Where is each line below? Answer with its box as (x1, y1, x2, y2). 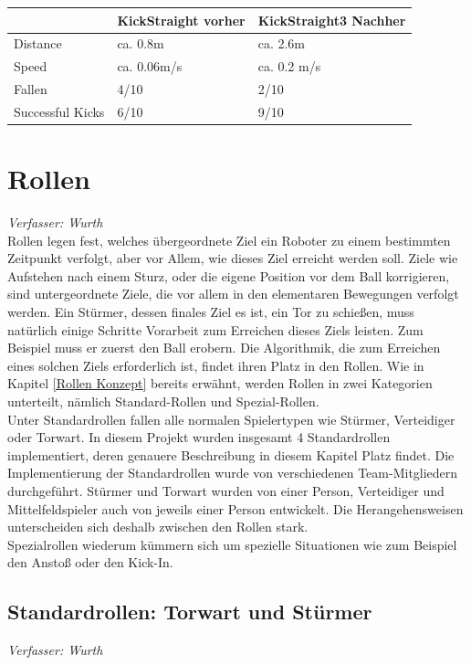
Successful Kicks (14, 101, 105, 121)
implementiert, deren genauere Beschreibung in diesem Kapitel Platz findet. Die (7, 445, 455, 464)
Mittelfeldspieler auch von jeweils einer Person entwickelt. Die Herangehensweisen (7, 499, 464, 518)
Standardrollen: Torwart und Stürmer (7, 597, 372, 626)
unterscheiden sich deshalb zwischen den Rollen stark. (7, 517, 309, 536)
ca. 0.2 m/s (257, 57, 321, 76)
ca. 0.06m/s (117, 57, 183, 76)
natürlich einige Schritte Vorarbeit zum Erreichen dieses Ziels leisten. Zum (7, 320, 424, 339)
